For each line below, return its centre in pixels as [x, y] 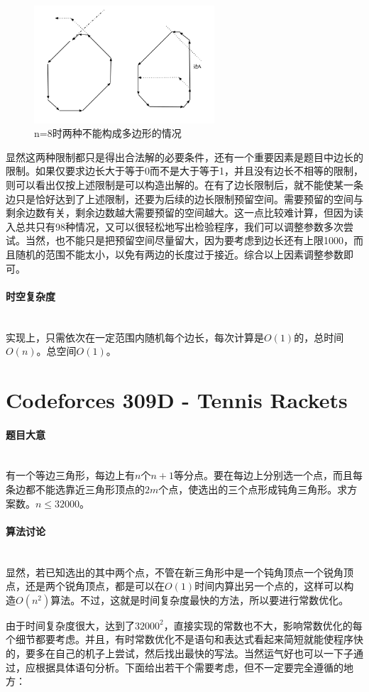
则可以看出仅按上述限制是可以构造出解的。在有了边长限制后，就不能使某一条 [184, 184]
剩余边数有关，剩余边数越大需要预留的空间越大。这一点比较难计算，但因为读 [184, 213]
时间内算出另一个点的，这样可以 [269, 586]
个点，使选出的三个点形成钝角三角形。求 [253, 489]
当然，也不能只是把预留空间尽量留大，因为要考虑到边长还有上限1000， [189, 240]
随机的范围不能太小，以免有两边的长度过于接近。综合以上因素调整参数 [179, 254]
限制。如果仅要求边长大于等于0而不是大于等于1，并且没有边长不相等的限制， [184, 171]
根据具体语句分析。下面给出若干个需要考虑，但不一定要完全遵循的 [189, 667]
